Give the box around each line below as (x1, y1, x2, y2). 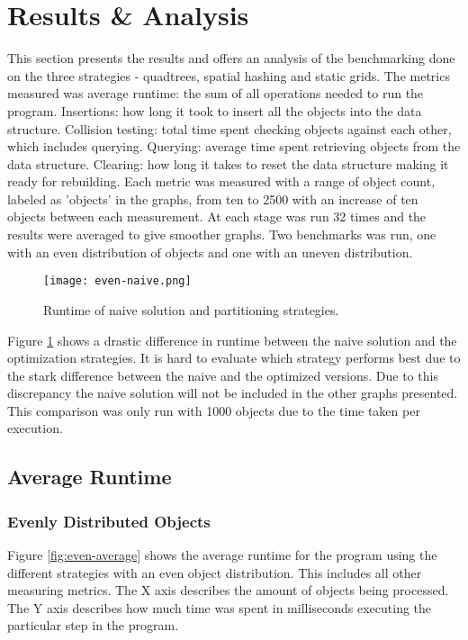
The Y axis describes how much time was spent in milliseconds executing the (7, 598, 432, 617)
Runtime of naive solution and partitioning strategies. (43, 300, 339, 319)
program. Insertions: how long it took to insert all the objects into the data (7, 101, 422, 120)
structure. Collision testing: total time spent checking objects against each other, (7, 119, 452, 138)
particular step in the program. (7, 616, 179, 635)
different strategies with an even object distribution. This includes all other (7, 563, 422, 581)
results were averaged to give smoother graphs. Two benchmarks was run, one (7, 225, 436, 244)
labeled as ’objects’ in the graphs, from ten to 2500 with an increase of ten (7, 189, 418, 208)
